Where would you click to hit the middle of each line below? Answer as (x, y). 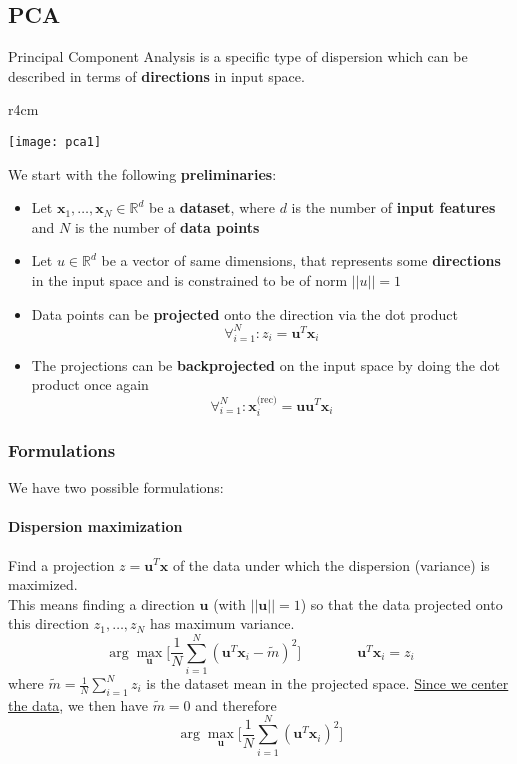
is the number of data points (167, 226)
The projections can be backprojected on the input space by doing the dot (265, 364)
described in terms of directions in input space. (156, 75)
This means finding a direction (101, 603)
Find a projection (61, 564)
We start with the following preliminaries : (142, 173)
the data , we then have (78, 704)
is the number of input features (393, 207)
